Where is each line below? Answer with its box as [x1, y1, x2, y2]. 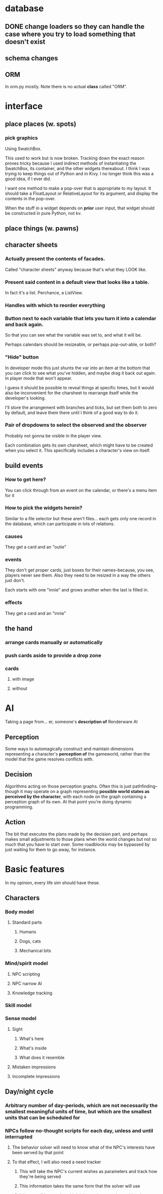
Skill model [5, 1002, 32, 1009]
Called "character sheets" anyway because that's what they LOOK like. [5, 266, 147, 272]
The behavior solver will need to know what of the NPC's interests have [12, 1144, 155, 1150]
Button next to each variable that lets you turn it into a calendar [5, 315, 157, 322]
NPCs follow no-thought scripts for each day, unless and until [5, 1127, 153, 1134]
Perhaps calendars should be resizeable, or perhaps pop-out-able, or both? [5, 341, 156, 347]
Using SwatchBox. [5, 146, 42, 152]
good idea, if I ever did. [5, 176, 51, 182]
